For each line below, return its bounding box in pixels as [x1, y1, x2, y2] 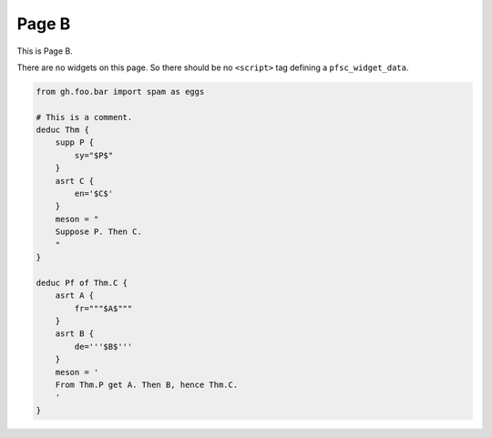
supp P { [55, 138, 95, 148]
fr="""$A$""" [74, 303, 133, 313]
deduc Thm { [36, 125, 90, 136]
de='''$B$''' [74, 341, 133, 351]
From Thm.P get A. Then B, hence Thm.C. [55, 379, 239, 390]
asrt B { [55, 329, 95, 339]
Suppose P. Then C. [55, 227, 143, 237]
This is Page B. [16, 46, 73, 56]
